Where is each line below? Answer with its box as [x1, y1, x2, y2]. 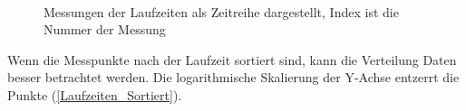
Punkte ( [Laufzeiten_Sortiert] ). [7, 85, 182, 104]
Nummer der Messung [44, 20, 166, 39]
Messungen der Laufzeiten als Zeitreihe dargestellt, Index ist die [44, 2, 399, 21]
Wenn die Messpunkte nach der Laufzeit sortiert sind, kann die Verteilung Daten [7, 50, 457, 69]
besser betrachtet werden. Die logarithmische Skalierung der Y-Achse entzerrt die [7, 68, 460, 87]
